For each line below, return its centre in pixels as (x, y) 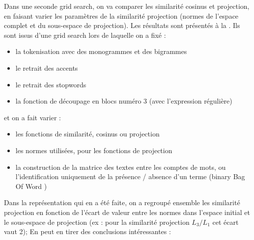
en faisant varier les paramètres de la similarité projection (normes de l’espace (121, 15)
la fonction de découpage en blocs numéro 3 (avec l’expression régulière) (124, 101)
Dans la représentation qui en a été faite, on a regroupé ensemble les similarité (122, 202)
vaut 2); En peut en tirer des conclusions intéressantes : (87, 231)
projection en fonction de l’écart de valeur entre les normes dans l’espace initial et (127, 212)
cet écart (226, 222)
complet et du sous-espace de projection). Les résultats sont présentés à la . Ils (122, 25)
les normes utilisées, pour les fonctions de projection (94, 150)
